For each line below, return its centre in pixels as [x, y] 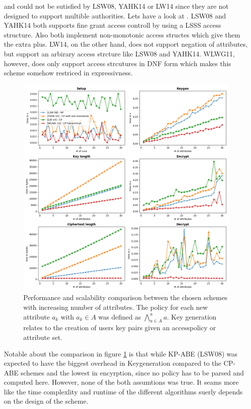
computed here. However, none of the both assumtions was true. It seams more [121, 382]
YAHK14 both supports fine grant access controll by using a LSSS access [113, 25]
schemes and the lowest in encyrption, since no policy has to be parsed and [132, 372]
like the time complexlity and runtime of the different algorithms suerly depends [123, 391]
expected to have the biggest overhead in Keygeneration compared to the [113, 363]
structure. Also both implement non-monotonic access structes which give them [122, 34]
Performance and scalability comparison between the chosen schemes [125, 297]
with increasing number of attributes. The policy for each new [116, 307]
